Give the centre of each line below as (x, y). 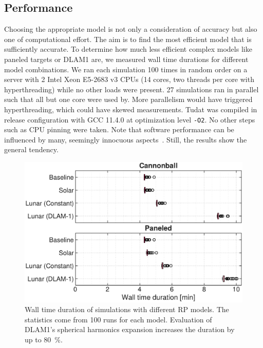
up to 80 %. (44, 340)
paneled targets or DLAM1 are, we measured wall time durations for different (126, 59)
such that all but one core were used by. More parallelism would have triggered (128, 99)
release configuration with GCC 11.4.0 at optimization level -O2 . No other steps (130, 119)
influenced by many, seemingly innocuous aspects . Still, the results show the (126, 139)
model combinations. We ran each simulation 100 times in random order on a (126, 69)
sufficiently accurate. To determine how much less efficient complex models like (128, 49)
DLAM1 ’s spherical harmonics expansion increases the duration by (130, 329)
